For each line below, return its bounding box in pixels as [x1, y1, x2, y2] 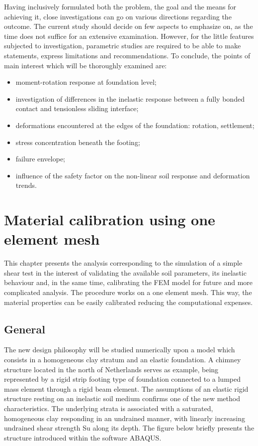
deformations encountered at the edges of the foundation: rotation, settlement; [15, 120, 255, 130]
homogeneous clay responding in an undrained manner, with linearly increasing [4, 413, 246, 423]
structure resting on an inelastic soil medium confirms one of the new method [4, 393, 240, 404]
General [4, 321, 45, 336]
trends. [15, 180, 37, 190]
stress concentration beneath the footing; [15, 137, 140, 147]
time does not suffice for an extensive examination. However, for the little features [4, 30, 254, 41]
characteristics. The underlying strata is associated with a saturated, [4, 403, 213, 413]
